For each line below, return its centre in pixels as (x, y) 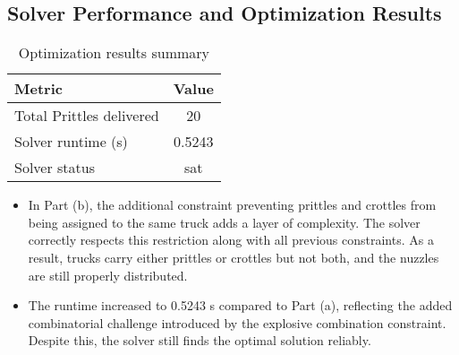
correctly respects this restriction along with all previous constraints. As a (231, 240)
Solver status (55, 168)
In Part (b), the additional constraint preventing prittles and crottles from (232, 205)
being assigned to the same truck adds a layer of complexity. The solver (224, 222)
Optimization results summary (114, 53)
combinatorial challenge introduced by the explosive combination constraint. (237, 322)
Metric (38, 89)
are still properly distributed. (108, 275)
